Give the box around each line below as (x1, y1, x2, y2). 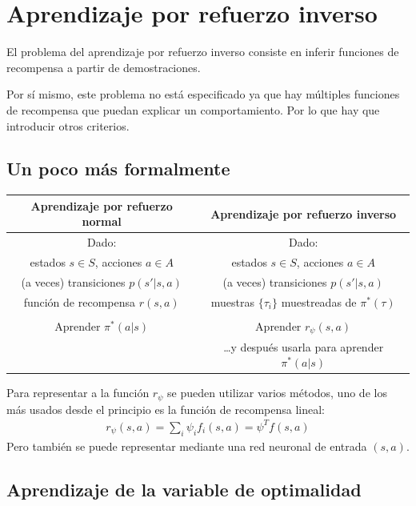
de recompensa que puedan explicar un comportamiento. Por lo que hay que (6, 101, 380, 118)
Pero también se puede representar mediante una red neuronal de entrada (6, 437, 367, 454)
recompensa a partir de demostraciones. (6, 58, 201, 75)
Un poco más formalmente (6, 156, 230, 181)
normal (82, 213, 122, 230)
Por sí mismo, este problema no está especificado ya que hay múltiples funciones (6, 86, 400, 102)
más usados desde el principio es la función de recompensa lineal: (6, 400, 325, 417)
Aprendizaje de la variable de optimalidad (6, 476, 362, 501)
